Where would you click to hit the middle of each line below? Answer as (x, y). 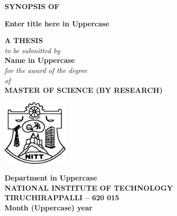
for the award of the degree (46, 70)
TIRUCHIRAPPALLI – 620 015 (62, 197)
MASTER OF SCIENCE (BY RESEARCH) (84, 90)
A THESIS (24, 40)
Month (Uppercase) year (49, 208)
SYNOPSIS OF (32, 6)
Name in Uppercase (40, 60)
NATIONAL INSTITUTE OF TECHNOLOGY (89, 187)
